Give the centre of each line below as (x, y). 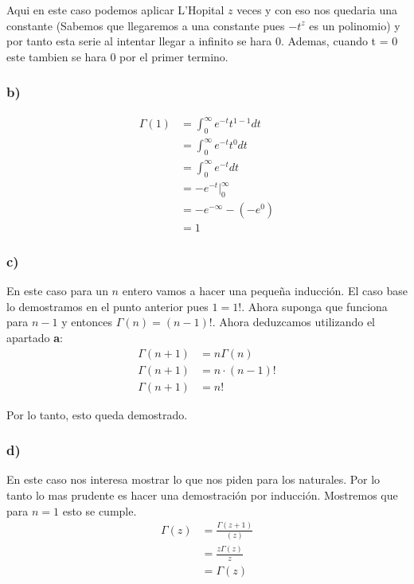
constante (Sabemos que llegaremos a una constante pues (146, 25)
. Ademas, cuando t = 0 (339, 41)
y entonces (87, 322)
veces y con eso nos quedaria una (317, 10)
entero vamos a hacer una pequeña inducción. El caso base (265, 291)
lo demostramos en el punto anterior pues (107, 306)
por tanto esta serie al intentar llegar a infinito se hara (139, 41)
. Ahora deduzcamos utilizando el (293, 322)
